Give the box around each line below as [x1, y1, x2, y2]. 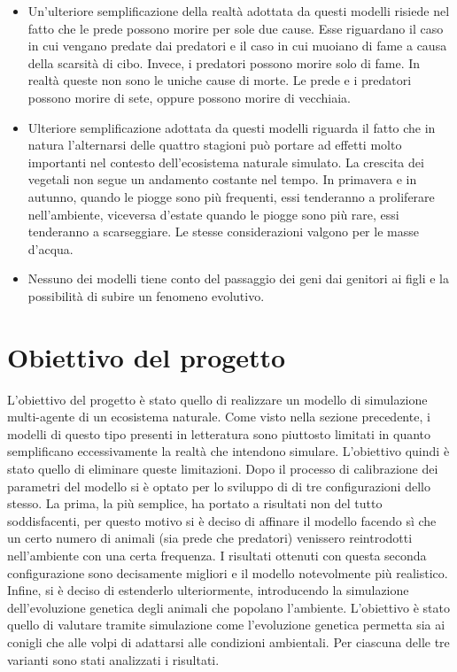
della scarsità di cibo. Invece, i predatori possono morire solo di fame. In [27, 53, 421, 72]
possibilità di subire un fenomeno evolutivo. [27, 286, 265, 305]
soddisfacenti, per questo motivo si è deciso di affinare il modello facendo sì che [7, 511, 437, 529]
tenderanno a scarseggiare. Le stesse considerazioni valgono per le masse [27, 222, 419, 241]
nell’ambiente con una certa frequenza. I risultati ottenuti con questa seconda [7, 545, 427, 564]
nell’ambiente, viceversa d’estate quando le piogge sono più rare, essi [27, 205, 399, 223]
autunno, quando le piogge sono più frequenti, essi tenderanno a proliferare [27, 187, 435, 205]
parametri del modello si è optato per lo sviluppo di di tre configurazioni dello [7, 476, 430, 495]
